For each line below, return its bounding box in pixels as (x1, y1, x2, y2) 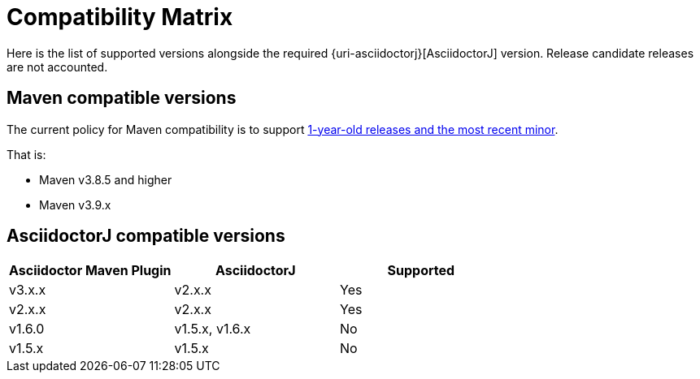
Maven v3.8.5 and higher (39, 172, 172, 187)
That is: (7, 147, 46, 162)
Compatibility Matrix (7, 3, 233, 31)
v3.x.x (9, 282, 46, 299)
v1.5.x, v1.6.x (174, 321, 251, 338)
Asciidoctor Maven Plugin (9, 262, 172, 279)
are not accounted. (7, 59, 108, 74)
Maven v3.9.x (39, 197, 111, 212)
